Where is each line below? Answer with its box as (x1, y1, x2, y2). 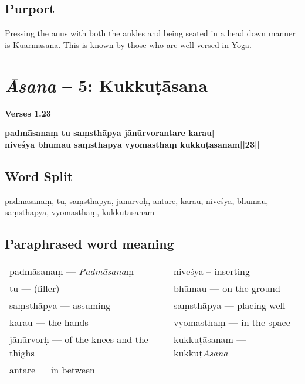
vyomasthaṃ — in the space (174, 315, 290, 329)
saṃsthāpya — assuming (9, 298, 111, 312)
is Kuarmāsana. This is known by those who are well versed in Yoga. (5, 38, 252, 50)
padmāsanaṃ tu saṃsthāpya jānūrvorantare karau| (5, 127, 215, 139)
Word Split (5, 166, 73, 185)
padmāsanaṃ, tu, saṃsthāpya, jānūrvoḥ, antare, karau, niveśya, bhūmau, (5, 194, 269, 206)
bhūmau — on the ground (174, 281, 280, 295)
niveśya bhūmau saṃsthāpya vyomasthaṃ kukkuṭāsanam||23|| (5, 138, 260, 150)
